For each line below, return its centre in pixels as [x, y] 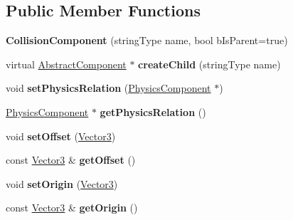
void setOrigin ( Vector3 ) [62, 183]
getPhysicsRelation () [153, 111]
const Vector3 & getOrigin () [72, 208]
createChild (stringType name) [209, 64]
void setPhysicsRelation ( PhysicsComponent [108, 88]
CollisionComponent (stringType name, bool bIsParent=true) [147, 40]
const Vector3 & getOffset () [71, 160]
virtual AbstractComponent [66, 64]
